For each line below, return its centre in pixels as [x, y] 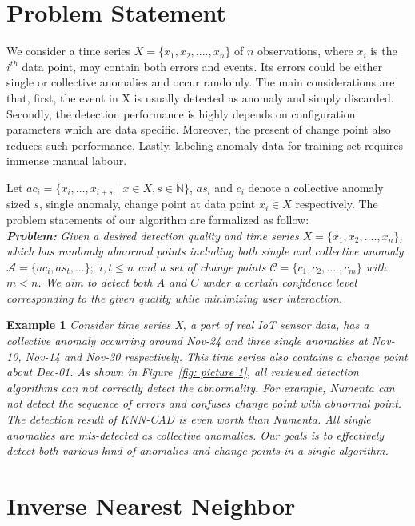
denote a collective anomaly [316, 187]
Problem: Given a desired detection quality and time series [153, 235]
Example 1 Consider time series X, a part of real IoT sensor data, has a [188, 325]
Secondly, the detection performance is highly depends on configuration [181, 113]
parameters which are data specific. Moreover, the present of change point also [199, 129]
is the [384, 51]
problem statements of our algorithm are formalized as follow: [158, 219]
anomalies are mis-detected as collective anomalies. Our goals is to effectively [196, 434]
